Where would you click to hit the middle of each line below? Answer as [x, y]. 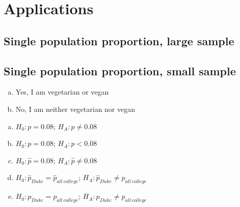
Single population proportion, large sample [119, 40]
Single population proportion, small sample [120, 70]
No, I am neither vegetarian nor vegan [75, 109]
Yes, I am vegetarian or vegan [62, 92]
